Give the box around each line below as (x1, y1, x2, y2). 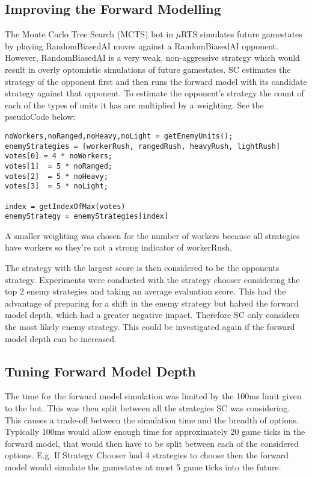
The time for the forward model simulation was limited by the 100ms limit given (5, 390, 302, 402)
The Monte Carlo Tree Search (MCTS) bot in (5, 28, 174, 40)
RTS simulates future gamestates (181, 28, 302, 40)
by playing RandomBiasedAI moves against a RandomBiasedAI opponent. (5, 39, 278, 52)
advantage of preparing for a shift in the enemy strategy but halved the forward (5, 296, 299, 309)
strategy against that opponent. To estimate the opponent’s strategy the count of (5, 87, 304, 99)
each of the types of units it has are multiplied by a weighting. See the (5, 98, 264, 111)
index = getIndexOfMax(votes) (5, 202, 126, 211)
